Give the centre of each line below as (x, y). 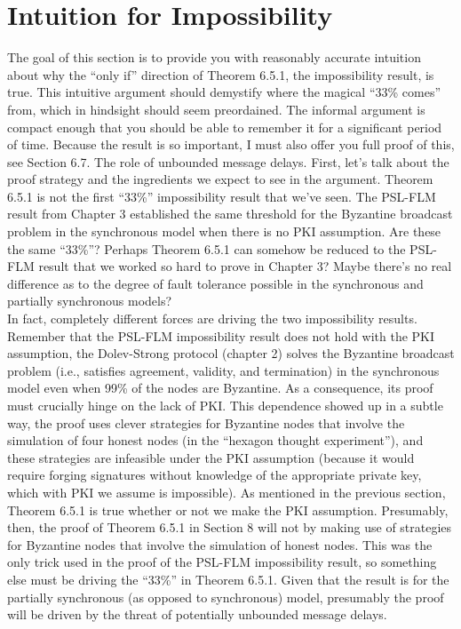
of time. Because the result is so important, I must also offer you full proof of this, (231, 144)
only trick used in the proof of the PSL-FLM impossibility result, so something (222, 562)
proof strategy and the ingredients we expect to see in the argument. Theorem (220, 179)
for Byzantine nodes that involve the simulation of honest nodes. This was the (220, 544)
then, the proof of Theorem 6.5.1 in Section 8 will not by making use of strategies (230, 527)
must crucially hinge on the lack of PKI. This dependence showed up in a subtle (225, 405)
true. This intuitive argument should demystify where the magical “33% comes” (224, 92)
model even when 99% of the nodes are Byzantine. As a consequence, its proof (220, 388)
